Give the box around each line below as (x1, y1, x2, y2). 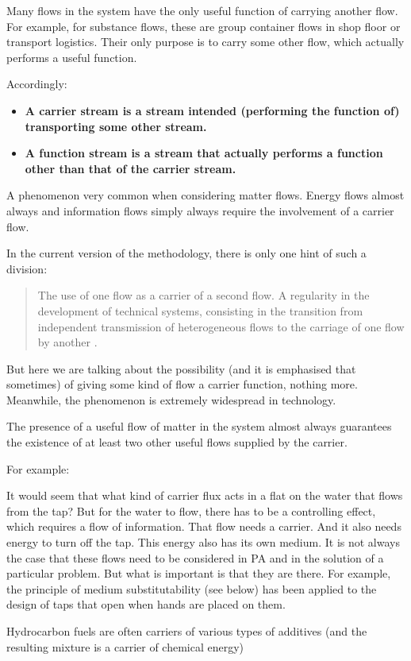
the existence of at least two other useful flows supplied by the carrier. (6, 434, 348, 450)
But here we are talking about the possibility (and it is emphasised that (6, 360, 356, 377)
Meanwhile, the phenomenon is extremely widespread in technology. (6, 391, 336, 408)
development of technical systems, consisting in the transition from (37, 302, 363, 319)
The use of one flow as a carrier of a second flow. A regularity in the (37, 287, 370, 303)
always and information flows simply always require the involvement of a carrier (6, 202, 394, 218)
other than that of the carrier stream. (25, 160, 236, 176)
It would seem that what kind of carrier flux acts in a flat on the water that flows (6, 487, 403, 504)
